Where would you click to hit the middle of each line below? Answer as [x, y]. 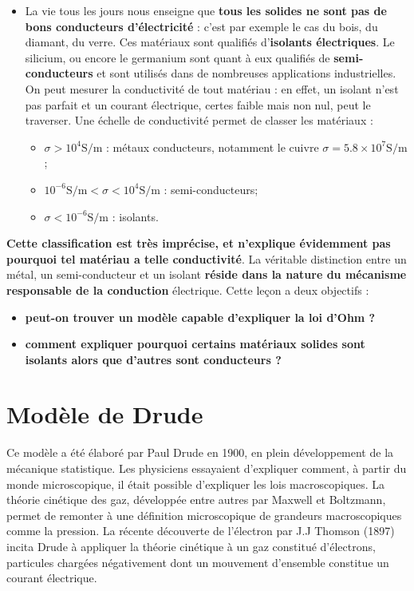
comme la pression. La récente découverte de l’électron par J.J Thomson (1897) [201, 531]
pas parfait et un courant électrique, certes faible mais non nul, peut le [198, 104]
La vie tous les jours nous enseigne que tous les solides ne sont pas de [206, 10]
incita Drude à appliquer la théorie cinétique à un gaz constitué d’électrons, [191, 546]
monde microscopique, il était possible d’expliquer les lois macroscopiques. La [196, 484]
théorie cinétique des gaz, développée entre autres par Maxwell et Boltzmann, [196, 500]
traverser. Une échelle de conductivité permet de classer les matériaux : [199, 120]
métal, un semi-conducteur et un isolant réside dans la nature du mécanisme [207, 274]
